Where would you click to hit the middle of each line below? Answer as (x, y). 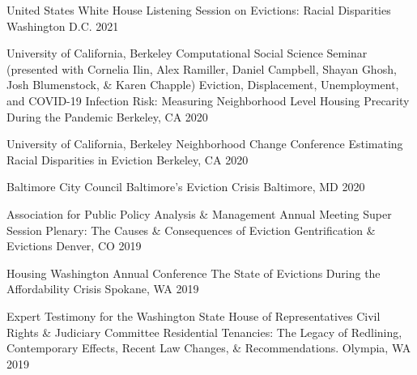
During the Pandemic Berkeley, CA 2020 (107, 116)
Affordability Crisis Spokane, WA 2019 (103, 289)
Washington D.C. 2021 (63, 26)
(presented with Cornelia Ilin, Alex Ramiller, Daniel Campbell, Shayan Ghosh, (202, 68)
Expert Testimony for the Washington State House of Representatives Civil (194, 315)
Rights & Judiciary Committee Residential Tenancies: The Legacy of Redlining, (204, 332)
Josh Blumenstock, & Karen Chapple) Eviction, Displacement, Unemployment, (203, 85)
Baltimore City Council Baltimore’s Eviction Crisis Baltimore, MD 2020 (186, 187)
